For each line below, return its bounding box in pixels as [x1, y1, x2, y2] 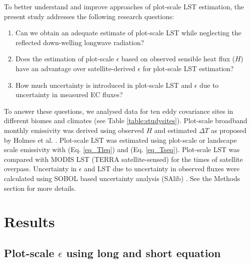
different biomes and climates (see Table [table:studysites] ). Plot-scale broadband [4, 115, 248, 126]
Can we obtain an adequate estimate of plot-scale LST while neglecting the [15, 27, 242, 38]
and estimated [154, 125, 197, 135]
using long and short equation [66, 245, 221, 260]
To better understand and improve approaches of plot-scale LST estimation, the [4, 1, 244, 11]
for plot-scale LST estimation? [143, 63, 234, 73]
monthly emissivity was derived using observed [4, 125, 144, 135]
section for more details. [4, 183, 76, 193]
